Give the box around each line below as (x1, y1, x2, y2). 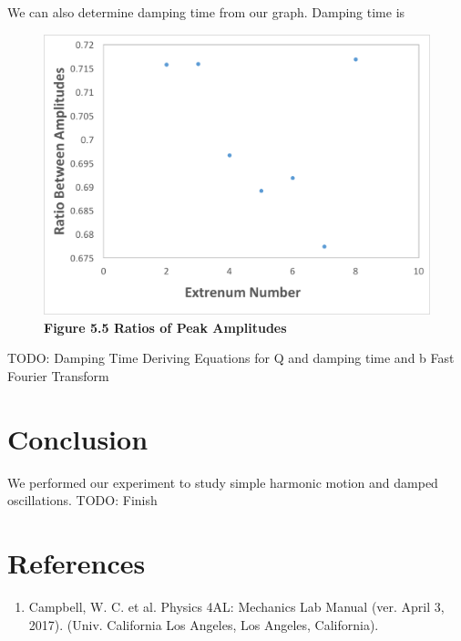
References (7, 544, 146, 582)
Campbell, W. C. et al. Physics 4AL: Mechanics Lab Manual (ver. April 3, (28, 597, 445, 616)
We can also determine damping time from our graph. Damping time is (7, 3, 405, 21)
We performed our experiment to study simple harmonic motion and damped (7, 472, 438, 491)
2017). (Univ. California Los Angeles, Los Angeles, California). (28, 615, 379, 634)
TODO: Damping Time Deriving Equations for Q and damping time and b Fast (7, 348, 455, 367)
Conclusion (7, 419, 149, 457)
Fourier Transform (7, 367, 109, 386)
